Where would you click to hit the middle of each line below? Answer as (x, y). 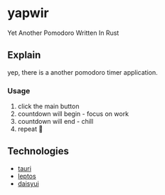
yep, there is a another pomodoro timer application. (82, 72)
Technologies (38, 151)
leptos (27, 176)
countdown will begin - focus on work (73, 114)
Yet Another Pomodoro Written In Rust (63, 33)
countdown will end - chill (55, 122)
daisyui (28, 184)
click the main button (48, 106)
